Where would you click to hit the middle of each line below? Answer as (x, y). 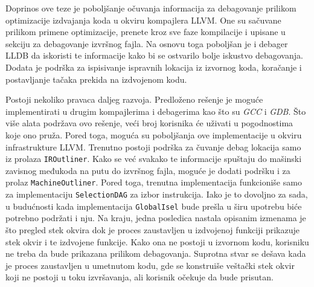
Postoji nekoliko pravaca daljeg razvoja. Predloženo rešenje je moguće (134, 99)
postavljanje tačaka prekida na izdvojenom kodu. (96, 79)
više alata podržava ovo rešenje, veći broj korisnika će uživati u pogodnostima (149, 123)
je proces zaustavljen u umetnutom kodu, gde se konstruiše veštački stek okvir (150, 265)
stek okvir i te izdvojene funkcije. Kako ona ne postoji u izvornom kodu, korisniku (157, 241)
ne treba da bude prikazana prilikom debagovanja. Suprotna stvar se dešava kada (156, 253)
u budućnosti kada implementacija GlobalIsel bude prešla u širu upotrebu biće (154, 206)
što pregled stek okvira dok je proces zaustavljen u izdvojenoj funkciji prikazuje (153, 229)
